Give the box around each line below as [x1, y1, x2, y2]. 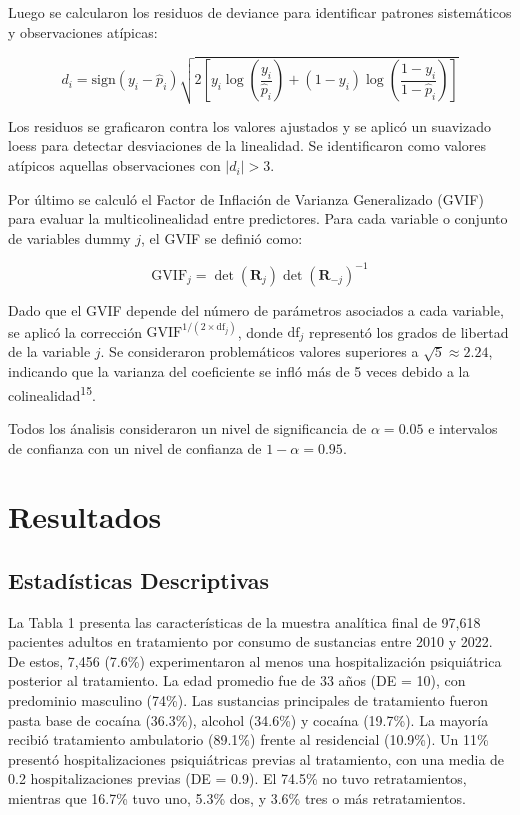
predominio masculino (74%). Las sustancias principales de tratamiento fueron [8, 690, 488, 711]
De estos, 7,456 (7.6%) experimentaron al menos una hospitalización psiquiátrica [8, 650, 502, 671]
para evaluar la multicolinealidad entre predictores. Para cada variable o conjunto [8, 208, 508, 229]
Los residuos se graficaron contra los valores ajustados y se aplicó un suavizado [8, 115, 491, 136]
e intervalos [428, 417, 498, 438]
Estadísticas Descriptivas [8, 564, 270, 595]
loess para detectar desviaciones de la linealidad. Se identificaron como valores [8, 135, 487, 156]
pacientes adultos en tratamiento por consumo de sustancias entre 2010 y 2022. [8, 631, 493, 652]
